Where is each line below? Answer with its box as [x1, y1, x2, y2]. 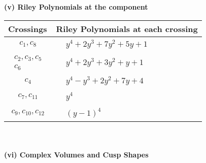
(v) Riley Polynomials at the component [4, 2, 148, 12]
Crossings [8, 22, 47, 35]
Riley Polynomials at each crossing [56, 22, 198, 35]
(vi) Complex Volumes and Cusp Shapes [4, 149, 149, 160]
